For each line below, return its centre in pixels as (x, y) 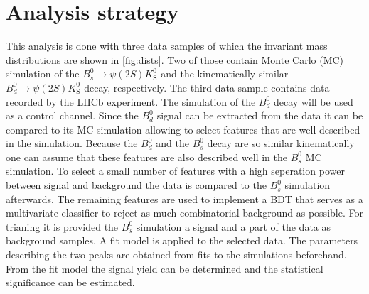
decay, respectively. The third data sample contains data (207, 87)
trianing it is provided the (62, 226)
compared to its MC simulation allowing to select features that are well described (183, 129)
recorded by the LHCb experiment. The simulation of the (131, 101)
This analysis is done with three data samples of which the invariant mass (167, 46)
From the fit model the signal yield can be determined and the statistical (165, 268)
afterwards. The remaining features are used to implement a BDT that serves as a (184, 198)
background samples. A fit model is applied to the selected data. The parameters (182, 240)
